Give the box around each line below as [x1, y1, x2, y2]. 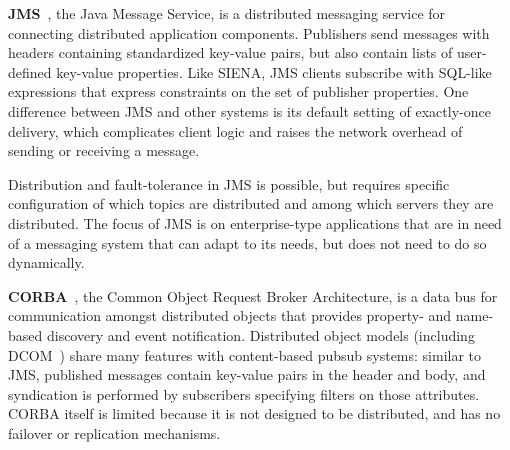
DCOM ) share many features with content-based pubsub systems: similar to [8, 344, 482, 365]
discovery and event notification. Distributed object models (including [46, 324, 475, 345]
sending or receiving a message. [8, 140, 200, 161]
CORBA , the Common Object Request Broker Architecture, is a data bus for [8, 285, 498, 306]
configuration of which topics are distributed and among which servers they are [8, 193, 494, 214]
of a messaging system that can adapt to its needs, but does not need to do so [8, 232, 487, 253]
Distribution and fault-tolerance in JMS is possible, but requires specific [8, 173, 450, 194]
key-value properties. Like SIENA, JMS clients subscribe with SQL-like [56, 61, 492, 82]
